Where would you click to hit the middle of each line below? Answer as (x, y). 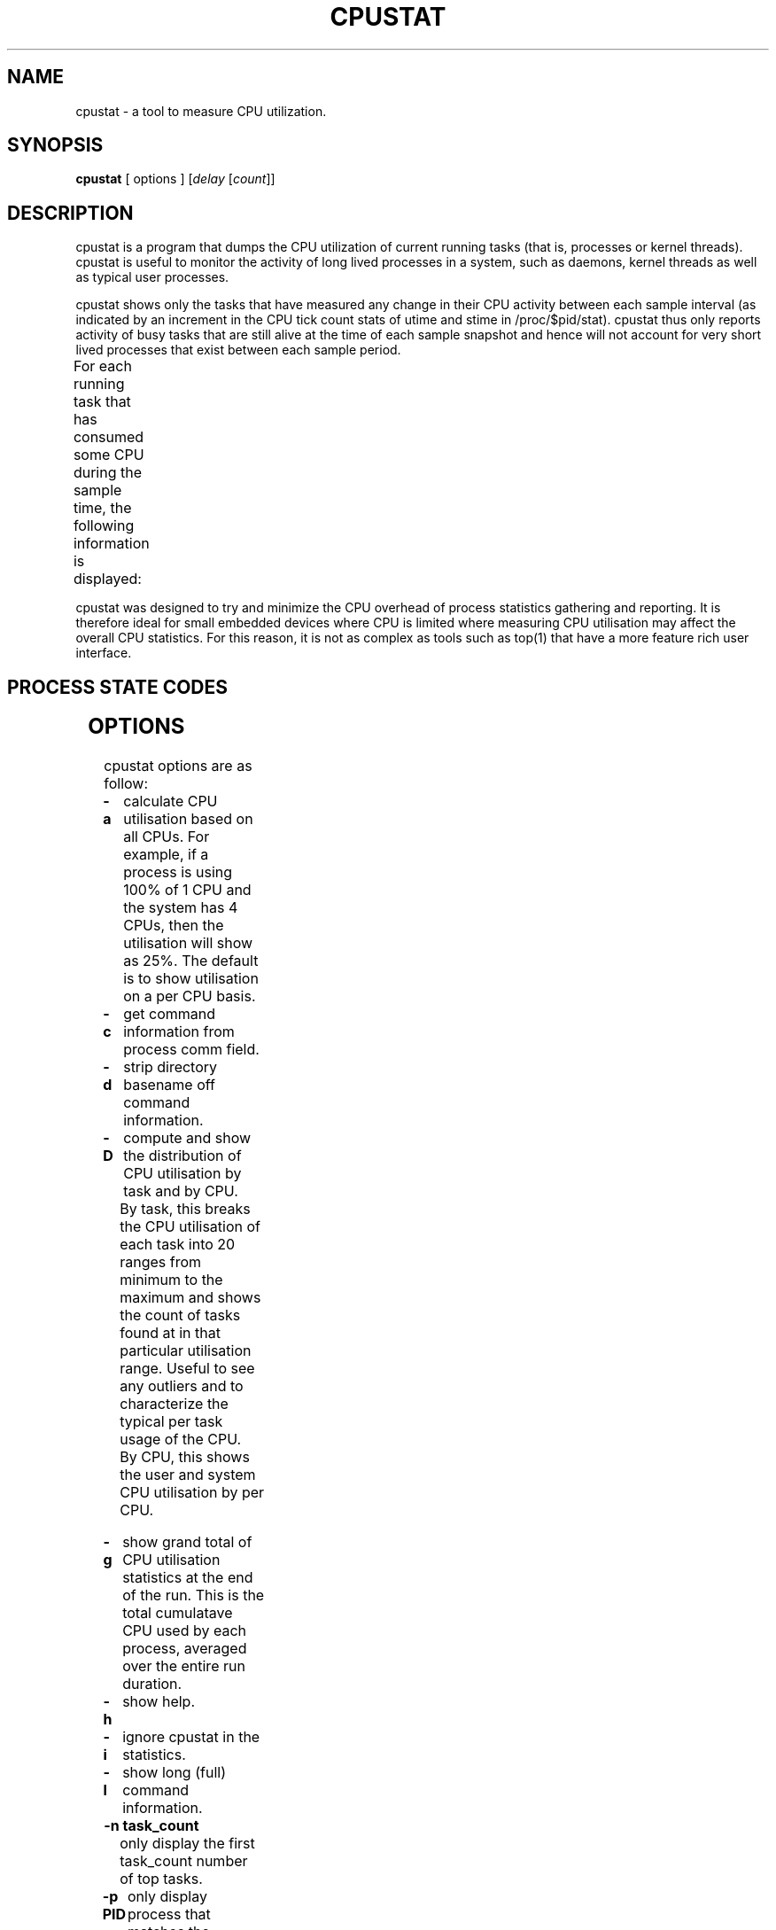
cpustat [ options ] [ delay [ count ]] (175, 179)
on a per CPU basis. (190, 996)
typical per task (171, 1422)
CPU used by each (185, 1631)
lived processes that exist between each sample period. (238, 350)
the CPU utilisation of (190, 1227)
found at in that (170, 1333)
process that (169, 1914)
